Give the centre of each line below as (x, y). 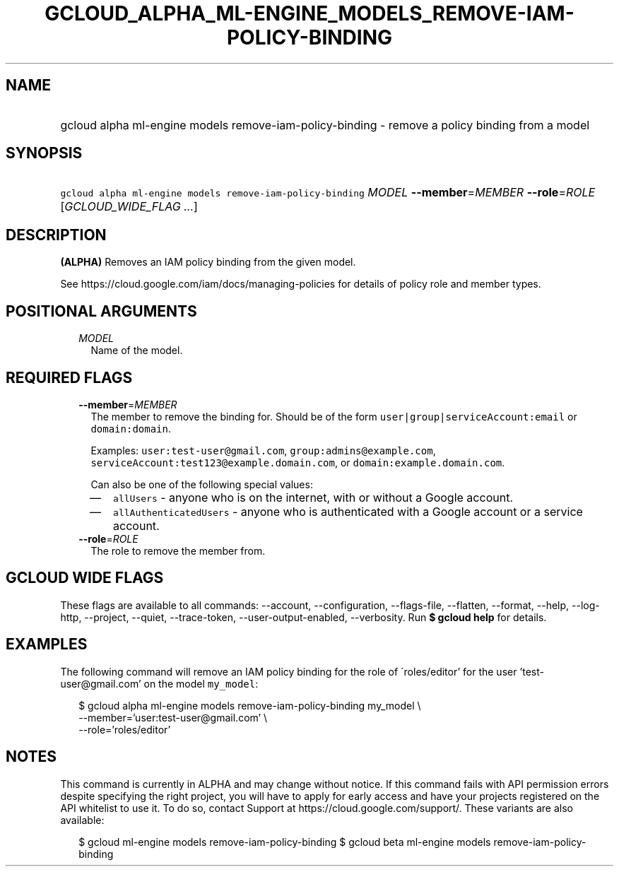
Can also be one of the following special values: (202, 484)
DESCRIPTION (56, 235)
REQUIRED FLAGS (69, 377)
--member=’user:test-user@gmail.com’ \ (173, 717)
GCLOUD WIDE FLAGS (85, 578)
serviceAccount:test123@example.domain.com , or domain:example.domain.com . (298, 462)
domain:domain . (131, 428)
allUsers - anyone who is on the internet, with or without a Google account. (313, 497)
